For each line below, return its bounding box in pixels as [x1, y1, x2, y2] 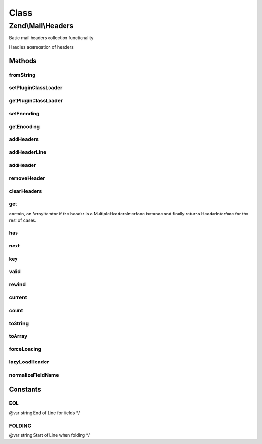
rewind [9, 281, 26, 288]
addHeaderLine [9, 148, 47, 155]
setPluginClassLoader [9, 84, 63, 91]
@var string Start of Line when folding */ [9, 432, 90, 438]
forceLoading [9, 345, 42, 352]
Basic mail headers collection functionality [9, 35, 94, 41]
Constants [9, 385, 41, 393]
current [9, 294, 27, 301]
